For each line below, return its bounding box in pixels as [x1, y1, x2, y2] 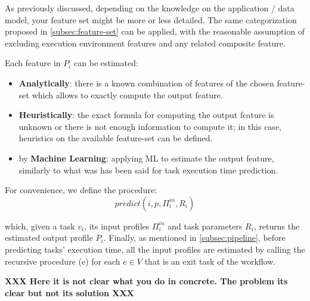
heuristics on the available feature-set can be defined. [18, 132, 213, 144]
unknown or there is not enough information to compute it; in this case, [18, 120, 281, 132]
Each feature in [5, 57, 61, 69]
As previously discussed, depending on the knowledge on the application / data [5, 2, 294, 14]
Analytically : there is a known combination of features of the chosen [18, 76, 274, 89]
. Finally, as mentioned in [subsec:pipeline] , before [103, 231, 286, 244]
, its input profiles [84, 219, 150, 232]
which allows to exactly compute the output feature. [32, 88, 223, 101]
